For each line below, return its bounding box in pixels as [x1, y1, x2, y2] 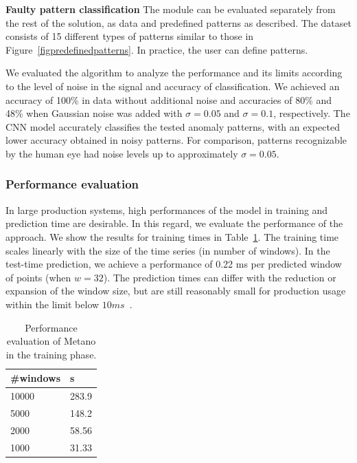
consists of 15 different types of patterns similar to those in [5, 29, 254, 43]
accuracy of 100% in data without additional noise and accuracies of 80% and [5, 92, 332, 107]
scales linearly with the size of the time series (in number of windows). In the [5, 243, 330, 257]
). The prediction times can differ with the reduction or [103, 270, 336, 284]
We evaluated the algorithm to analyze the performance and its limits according [5, 65, 343, 80]
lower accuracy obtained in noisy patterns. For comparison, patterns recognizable [5, 133, 347, 147]
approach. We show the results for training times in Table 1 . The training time [5, 229, 339, 244]
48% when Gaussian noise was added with [5, 106, 183, 120]
